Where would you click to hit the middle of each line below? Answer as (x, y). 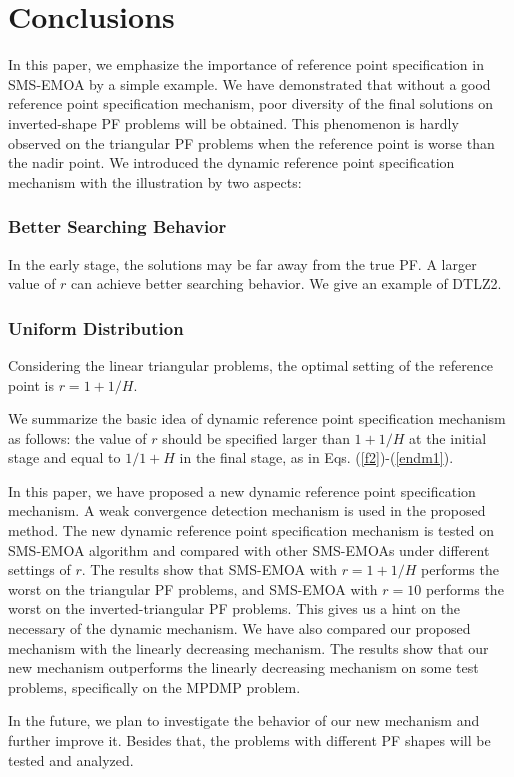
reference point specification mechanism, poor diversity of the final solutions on (251, 103)
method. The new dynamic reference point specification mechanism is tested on (251, 530)
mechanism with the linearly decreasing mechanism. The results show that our (248, 647)
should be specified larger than (256, 437)
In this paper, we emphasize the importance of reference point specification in (246, 64)
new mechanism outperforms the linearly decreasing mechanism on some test (243, 667)
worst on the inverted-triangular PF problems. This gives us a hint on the (234, 608)
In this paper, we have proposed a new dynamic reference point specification (242, 490)
